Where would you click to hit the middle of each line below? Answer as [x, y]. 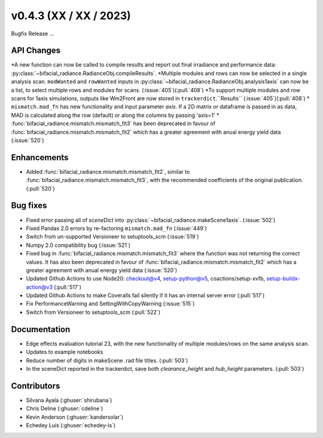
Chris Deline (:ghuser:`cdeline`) [65, 409]
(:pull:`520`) [40, 188]
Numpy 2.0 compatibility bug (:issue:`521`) [78, 245]
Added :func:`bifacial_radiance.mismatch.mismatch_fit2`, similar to [108, 171]
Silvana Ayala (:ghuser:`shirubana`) [69, 400]
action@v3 [39, 287]
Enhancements [40, 157]
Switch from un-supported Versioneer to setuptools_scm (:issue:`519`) [112, 237]
